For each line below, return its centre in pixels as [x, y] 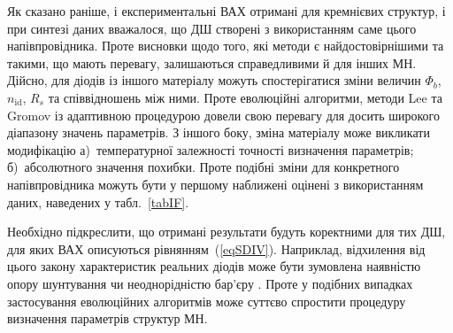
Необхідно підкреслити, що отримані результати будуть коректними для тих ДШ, [226, 232]
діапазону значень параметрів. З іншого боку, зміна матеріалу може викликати [219, 132]
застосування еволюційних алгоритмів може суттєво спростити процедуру [207, 301]
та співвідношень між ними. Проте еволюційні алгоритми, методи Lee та [245, 97]
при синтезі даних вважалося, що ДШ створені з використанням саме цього [212, 28]
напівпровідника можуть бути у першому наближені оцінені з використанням [215, 184]
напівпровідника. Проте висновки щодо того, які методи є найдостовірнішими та [226, 46]
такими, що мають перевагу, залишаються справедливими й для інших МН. [212, 62]
